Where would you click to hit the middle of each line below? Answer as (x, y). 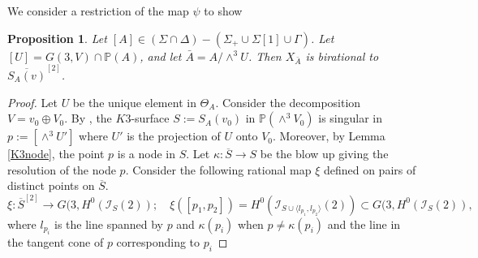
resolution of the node (62, 169)
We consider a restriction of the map (98, 11)
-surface (150, 118)
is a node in (146, 154)
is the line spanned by (109, 224)
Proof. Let (32, 102)
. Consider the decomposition (288, 102)
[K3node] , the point (56, 154)
